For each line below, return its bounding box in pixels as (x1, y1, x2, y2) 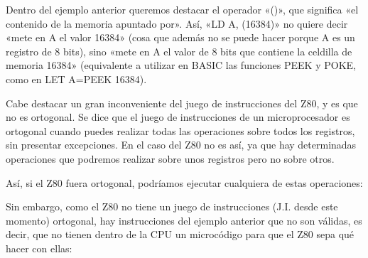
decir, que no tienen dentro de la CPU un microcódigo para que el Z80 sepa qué (6, 227, 355, 242)
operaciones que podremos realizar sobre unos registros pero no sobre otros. (6, 151, 335, 166)
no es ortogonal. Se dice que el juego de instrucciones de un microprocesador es (6, 109, 350, 124)
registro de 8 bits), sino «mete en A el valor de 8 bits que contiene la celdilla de (6, 43, 352, 58)
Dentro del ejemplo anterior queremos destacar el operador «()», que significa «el (6, 2, 359, 16)
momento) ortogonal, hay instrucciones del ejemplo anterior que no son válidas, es (6, 213, 362, 227)
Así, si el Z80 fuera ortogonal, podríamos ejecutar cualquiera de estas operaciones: (6, 175, 363, 190)
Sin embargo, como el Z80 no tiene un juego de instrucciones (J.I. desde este (6, 199, 338, 214)
